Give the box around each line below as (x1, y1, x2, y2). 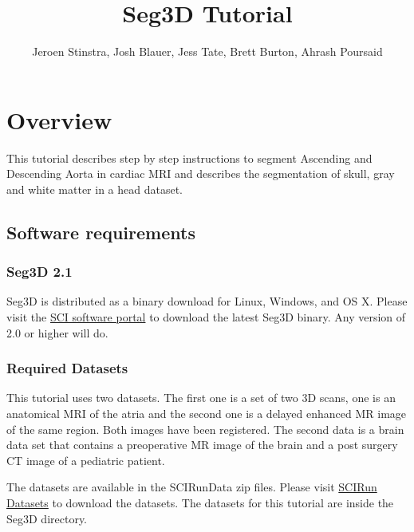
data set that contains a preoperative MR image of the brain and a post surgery (6, 436, 398, 453)
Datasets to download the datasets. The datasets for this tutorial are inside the (6, 495, 394, 510)
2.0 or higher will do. (6, 324, 108, 341)
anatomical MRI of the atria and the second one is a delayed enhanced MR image (6, 405, 407, 422)
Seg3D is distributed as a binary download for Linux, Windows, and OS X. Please (6, 293, 408, 309)
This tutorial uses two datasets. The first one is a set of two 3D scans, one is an (6, 389, 396, 406)
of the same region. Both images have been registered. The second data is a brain (6, 420, 404, 437)
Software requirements (6, 219, 195, 244)
